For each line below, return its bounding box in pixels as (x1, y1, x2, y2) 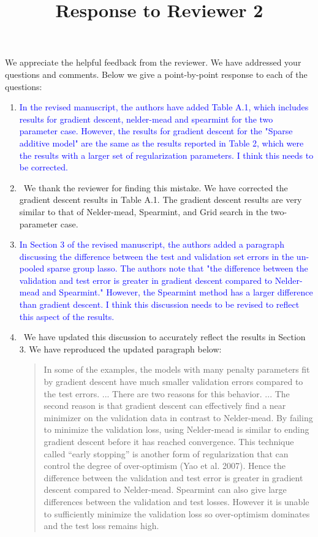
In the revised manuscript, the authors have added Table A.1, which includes (19, 101, 309, 113)
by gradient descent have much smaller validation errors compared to (44, 375, 303, 388)
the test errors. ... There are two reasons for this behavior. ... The (44, 387, 290, 400)
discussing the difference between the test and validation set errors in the (19, 249, 294, 262)
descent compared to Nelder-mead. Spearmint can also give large (44, 483, 287, 496)
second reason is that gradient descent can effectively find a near (44, 399, 286, 412)
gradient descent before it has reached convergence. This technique (44, 435, 294, 447)
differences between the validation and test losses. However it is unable (44, 495, 309, 508)
